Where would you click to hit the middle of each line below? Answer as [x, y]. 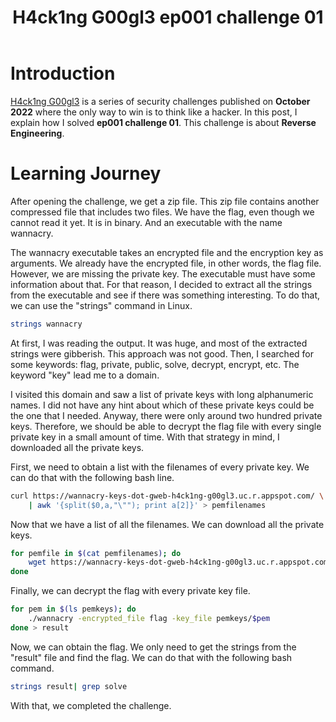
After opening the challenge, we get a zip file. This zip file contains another [165, 201]
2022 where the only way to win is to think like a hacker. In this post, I [154, 112]
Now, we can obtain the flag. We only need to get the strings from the [153, 647]
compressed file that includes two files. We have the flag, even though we [162, 212]
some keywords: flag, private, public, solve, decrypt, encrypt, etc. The [155, 364]
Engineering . [37, 133]
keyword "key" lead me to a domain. [85, 375]
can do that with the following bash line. [92, 477]
